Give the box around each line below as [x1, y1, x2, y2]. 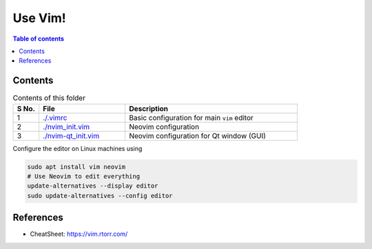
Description [128, 103, 169, 113]
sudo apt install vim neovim [27, 163, 126, 170]
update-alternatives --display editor [27, 182, 158, 190]
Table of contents [12, 34, 65, 43]
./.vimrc [42, 112, 68, 122]
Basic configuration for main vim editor [128, 112, 254, 122]
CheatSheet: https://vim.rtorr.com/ [30, 230, 128, 238]
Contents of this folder [12, 93, 86, 103]
